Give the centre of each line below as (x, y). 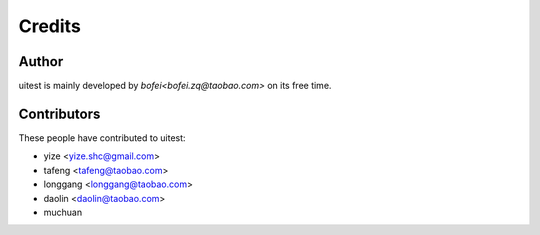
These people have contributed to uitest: (102, 137)
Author (41, 61)
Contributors (59, 113)
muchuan (63, 212)
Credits (50, 26)
